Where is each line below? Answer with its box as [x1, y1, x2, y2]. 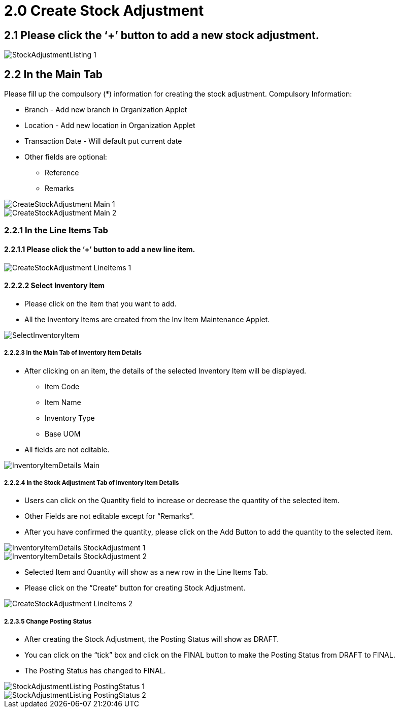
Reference [45, 168, 79, 177]
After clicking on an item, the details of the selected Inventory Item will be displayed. [24, 366, 307, 375]
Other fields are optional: [24, 152, 107, 162]
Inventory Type [45, 413, 95, 422]
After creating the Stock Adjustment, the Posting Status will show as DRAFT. [24, 635, 279, 644]
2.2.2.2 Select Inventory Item [4, 281, 105, 290]
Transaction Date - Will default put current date [24, 137, 182, 146]
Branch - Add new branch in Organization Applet [24, 105, 187, 114]
